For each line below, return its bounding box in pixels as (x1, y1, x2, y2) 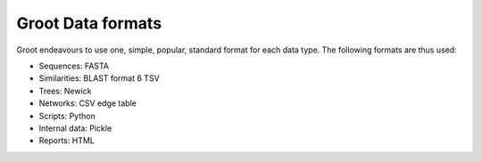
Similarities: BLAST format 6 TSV (38, 73, 160, 84)
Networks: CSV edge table (38, 98, 137, 109)
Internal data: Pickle (38, 123, 112, 133)
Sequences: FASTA (38, 60, 110, 71)
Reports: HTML (38, 135, 96, 146)
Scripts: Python (38, 110, 96, 121)
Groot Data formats (16, 13, 162, 33)
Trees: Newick (38, 85, 92, 96)
